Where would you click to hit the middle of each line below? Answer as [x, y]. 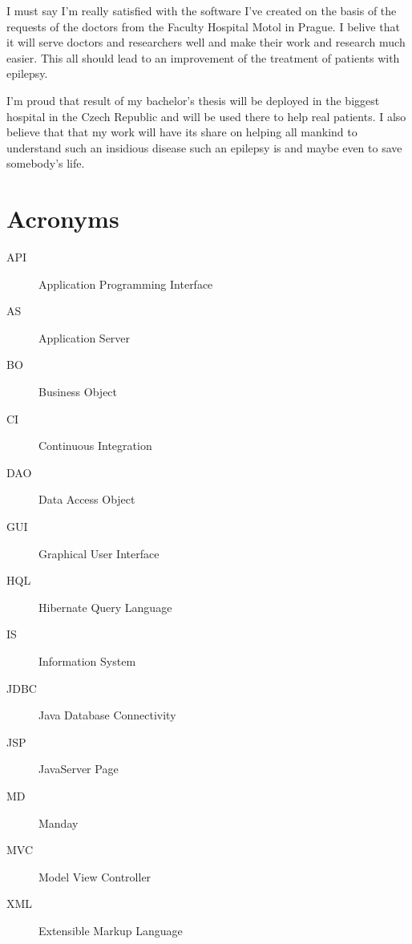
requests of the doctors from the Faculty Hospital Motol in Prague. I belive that [203, 26]
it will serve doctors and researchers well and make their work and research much [206, 42]
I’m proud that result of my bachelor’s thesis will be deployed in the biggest [193, 100]
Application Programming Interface [126, 284]
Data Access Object [87, 499]
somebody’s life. [46, 163]
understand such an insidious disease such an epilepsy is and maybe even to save [204, 147]
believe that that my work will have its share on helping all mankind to [182, 132]
